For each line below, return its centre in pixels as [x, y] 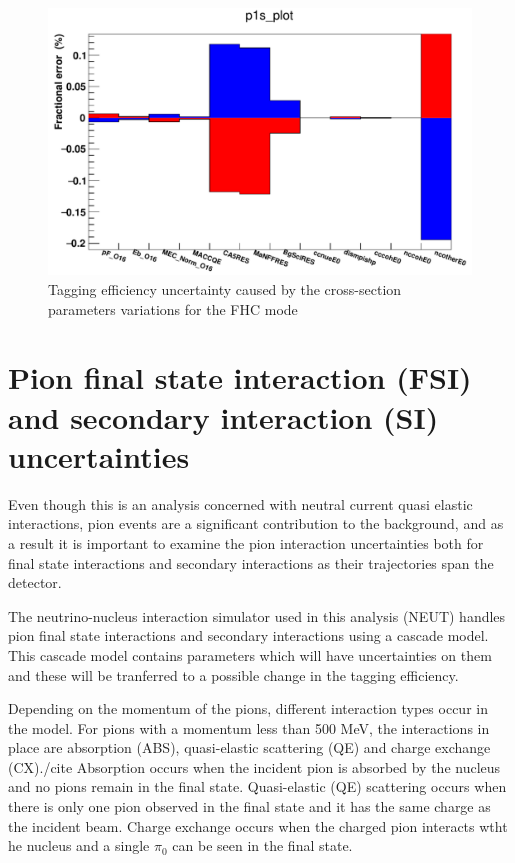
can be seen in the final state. [262, 845]
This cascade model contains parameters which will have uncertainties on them [250, 654]
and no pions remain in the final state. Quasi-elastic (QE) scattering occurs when [257, 786]
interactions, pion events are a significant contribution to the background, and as [256, 523]
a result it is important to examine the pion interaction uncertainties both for [246, 542]
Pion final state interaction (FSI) [240, 377]
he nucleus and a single [79, 845]
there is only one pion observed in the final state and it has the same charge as [249, 806]
